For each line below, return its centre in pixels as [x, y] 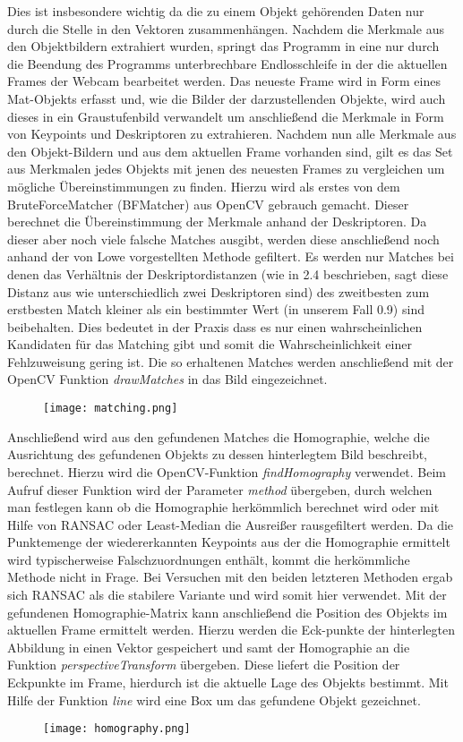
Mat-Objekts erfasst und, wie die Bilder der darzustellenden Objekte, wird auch [227, 98]
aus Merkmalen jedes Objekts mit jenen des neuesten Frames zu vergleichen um [226, 169]
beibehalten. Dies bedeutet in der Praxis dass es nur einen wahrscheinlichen [215, 326]
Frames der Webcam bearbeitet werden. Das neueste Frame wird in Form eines [224, 81]
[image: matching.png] [111, 409]
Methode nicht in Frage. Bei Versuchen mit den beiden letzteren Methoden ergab [230, 577]
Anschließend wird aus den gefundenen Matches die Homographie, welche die [219, 436]
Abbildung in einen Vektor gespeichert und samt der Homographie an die [209, 647]
